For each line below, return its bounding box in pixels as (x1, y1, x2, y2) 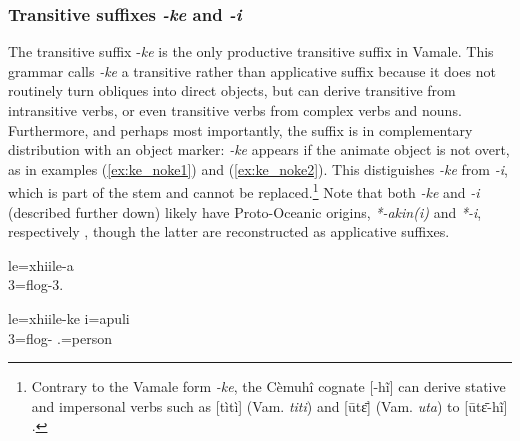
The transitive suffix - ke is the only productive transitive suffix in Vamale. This (8, 41, 494, 62)
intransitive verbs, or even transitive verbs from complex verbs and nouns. (8, 100, 462, 120)
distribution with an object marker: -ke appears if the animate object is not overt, (8, 139, 510, 160)
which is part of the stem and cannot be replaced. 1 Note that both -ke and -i (8, 179, 480, 203)
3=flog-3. (8, 274, 64, 295)
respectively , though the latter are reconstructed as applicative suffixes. (8, 221, 450, 242)
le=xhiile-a (8, 254, 74, 275)
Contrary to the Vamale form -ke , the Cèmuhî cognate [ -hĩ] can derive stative (31, 376, 506, 397)
